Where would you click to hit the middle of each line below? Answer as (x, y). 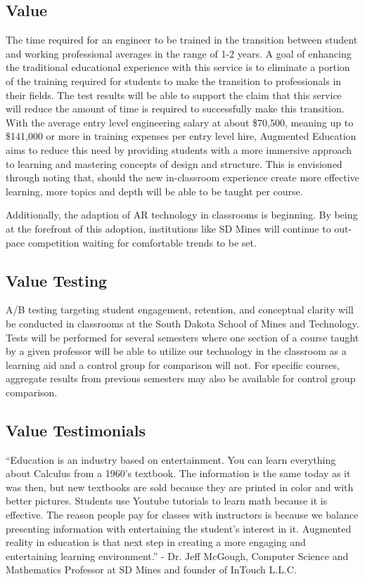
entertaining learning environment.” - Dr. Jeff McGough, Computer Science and (177, 555)
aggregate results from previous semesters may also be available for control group (181, 378)
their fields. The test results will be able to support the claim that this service (174, 95)
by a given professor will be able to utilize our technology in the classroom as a (176, 351)
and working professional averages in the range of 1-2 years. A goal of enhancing (179, 53)
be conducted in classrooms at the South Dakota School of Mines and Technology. (182, 323)
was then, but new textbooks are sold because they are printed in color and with (180, 487)
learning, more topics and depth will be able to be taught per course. (154, 191)
